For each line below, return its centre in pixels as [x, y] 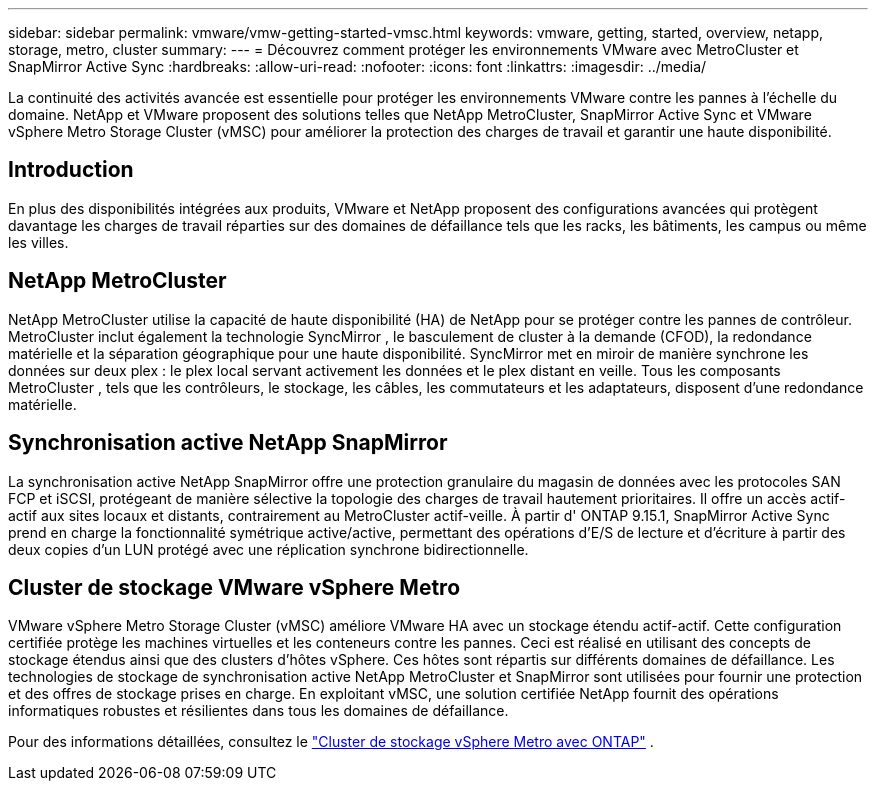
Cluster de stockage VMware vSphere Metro [234, 587]
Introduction [71, 170]
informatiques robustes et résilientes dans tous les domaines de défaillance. [258, 711]
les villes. [38, 242]
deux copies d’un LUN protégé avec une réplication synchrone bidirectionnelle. [268, 549]
